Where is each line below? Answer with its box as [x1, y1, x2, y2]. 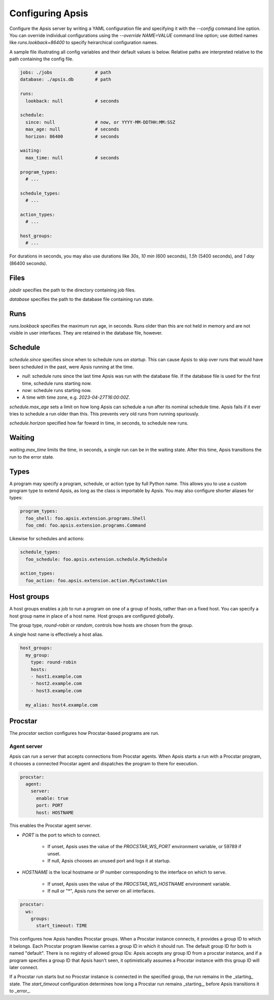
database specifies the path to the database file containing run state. [9, 296, 154, 302]
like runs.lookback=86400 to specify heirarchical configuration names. [9, 40, 158, 46]
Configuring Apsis [9, 8, 88, 19]
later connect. [9, 964, 39, 970]
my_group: [25, 652, 50, 658]
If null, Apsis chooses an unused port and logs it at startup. [47, 858, 171, 864]
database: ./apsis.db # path [20, 77, 112, 82]
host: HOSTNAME [36, 810, 74, 815]
